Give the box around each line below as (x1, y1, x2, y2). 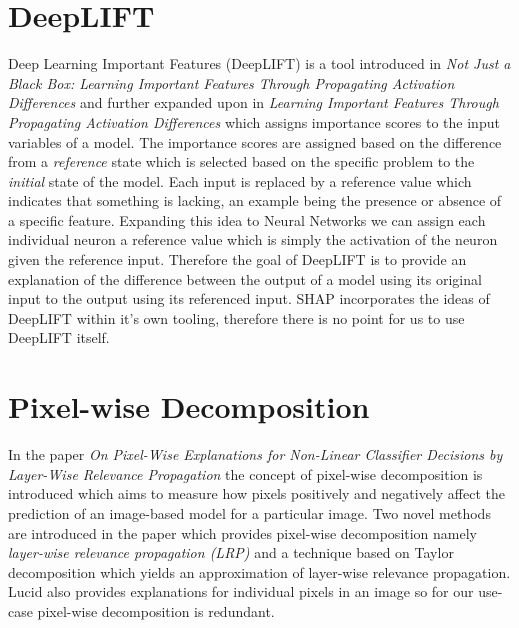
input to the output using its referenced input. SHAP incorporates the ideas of (8, 288, 490, 309)
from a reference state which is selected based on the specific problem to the (8, 151, 475, 172)
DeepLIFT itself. (8, 327, 110, 348)
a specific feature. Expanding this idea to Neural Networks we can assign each (8, 209, 486, 230)
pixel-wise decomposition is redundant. (37, 600, 275, 621)
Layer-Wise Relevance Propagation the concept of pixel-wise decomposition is (8, 463, 483, 484)
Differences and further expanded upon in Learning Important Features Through (8, 92, 499, 113)
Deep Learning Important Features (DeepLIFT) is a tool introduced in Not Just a (8, 53, 511, 74)
